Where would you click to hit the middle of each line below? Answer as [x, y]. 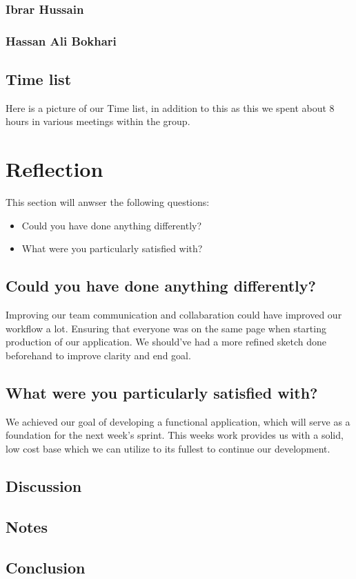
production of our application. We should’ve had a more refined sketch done [166, 342]
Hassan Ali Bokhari [61, 40]
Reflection [55, 169]
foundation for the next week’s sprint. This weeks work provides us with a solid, [175, 435]
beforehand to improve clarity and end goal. [98, 355]
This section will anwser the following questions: [108, 202]
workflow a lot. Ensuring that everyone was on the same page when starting [166, 328]
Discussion [44, 485]
